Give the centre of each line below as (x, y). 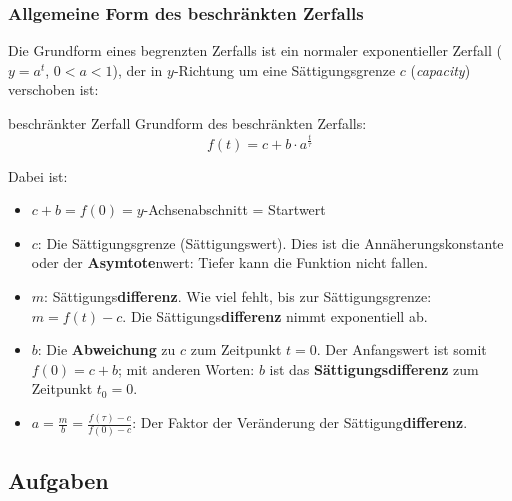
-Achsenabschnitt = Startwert (234, 209)
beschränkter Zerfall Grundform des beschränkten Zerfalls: (187, 123)
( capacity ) (440, 69)
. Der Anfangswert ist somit (401, 349)
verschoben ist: (53, 89)
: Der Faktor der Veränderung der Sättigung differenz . (300, 422)
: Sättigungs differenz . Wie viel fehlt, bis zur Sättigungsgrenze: (238, 295)
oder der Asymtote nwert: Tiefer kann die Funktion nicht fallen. (229, 262)
